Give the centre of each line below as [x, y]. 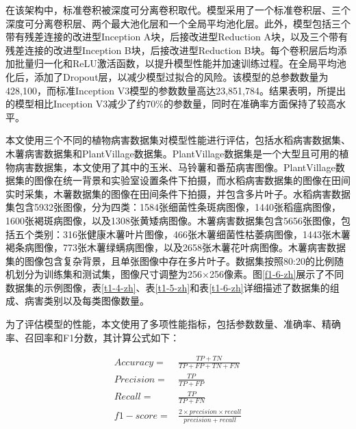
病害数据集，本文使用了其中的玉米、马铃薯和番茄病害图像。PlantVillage [175, 167]
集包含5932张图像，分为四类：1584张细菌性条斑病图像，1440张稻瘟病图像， [173, 207]
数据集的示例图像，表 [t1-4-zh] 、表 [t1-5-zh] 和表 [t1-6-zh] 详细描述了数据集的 [168, 287]
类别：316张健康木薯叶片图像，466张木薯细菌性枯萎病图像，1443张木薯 [192, 234]
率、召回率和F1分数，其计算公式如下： [93, 337]
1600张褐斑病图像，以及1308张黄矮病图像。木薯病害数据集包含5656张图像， [173, 220]
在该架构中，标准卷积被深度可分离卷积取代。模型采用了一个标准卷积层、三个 [178, 10]
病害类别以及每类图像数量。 [87, 301]
